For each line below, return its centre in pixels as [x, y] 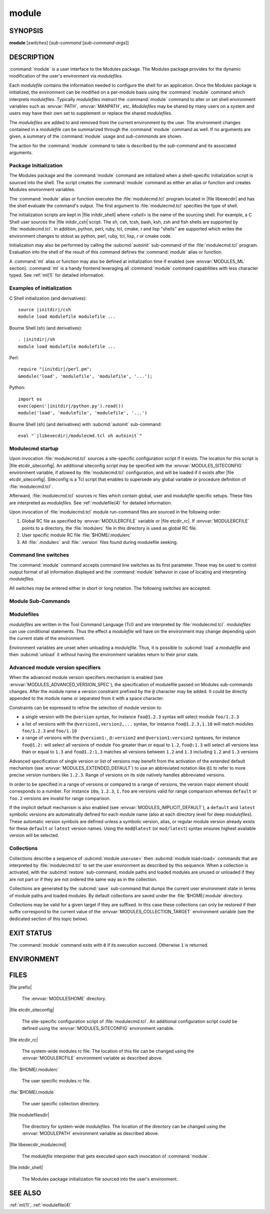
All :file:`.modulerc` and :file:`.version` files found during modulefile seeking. [100, 542]
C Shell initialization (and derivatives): [48, 298]
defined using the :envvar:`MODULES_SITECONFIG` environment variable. [98, 1028]
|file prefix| [20, 987]
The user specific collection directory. [61, 1103]
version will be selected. [34, 835]
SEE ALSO [25, 1193]
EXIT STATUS [30, 933]
